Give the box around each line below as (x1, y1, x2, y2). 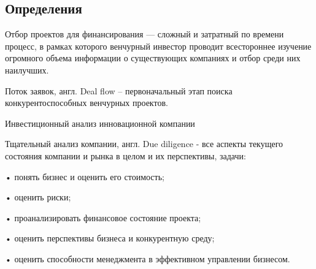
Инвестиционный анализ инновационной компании (5, 116, 195, 129)
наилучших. (5, 63, 49, 76)
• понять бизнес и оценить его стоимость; (5, 170, 164, 183)
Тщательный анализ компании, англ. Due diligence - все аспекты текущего (5, 137, 283, 150)
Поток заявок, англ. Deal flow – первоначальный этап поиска (5, 84, 233, 97)
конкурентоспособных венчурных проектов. (5, 96, 168, 109)
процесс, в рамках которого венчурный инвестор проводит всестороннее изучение (5, 39, 312, 52)
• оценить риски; (5, 191, 71, 203)
